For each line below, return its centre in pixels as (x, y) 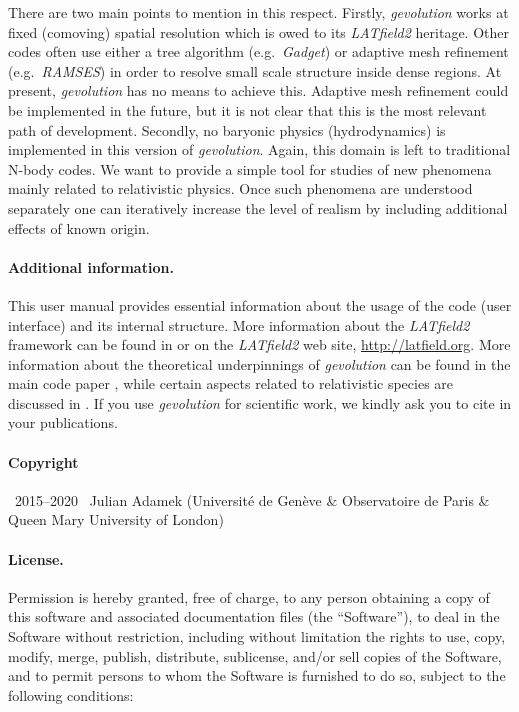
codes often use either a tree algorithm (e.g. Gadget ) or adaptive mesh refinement (258, 51)
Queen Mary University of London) (116, 519)
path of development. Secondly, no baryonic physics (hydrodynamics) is (227, 129)
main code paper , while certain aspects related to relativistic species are (231, 383)
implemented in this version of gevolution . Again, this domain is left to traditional (259, 149)
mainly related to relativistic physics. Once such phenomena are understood (240, 188)
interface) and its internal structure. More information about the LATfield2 (239, 324)
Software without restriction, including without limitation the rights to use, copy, (257, 636)
